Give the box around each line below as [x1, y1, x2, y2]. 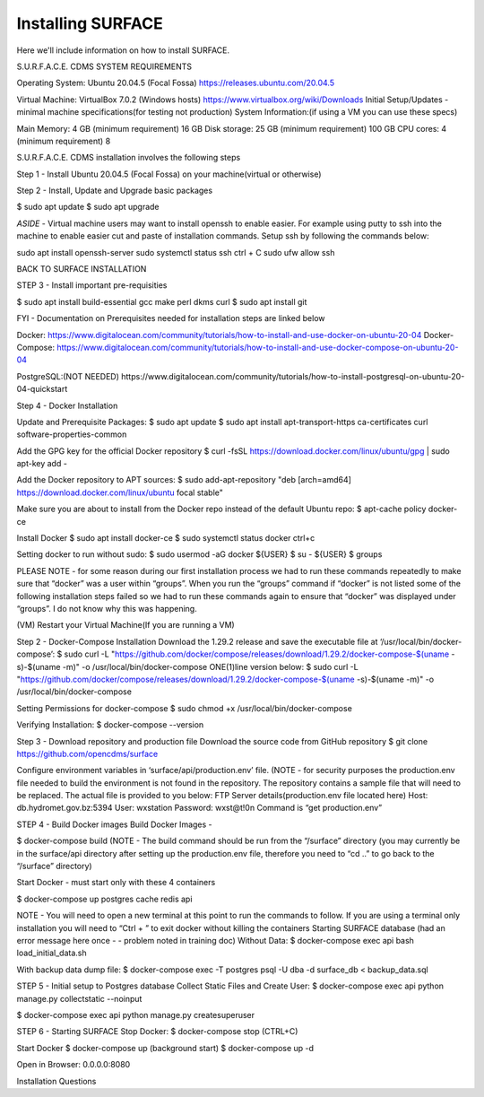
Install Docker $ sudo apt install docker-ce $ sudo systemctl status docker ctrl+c [16, 533, 315, 544]
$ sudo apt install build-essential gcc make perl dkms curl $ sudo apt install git [16, 296, 307, 307]
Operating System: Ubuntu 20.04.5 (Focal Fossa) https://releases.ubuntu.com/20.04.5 [16, 77, 335, 89]
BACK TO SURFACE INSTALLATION [16, 264, 147, 274]
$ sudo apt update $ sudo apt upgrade [16, 202, 160, 213]
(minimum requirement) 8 [16, 135, 111, 146]
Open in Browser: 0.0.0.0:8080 [16, 1059, 131, 1070]
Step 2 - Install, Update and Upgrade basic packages [16, 185, 213, 196]
